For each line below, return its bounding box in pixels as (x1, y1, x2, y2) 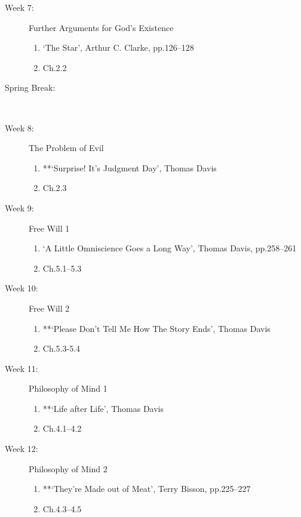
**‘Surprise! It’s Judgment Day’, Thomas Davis (42, 161, 217, 174)
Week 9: (5, 201, 34, 214)
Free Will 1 (29, 221, 70, 234)
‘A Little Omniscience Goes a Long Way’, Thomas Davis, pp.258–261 (42, 242, 297, 254)
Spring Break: (5, 81, 56, 94)
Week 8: (5, 121, 34, 134)
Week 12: (5, 442, 38, 455)
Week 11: (5, 362, 38, 374)
